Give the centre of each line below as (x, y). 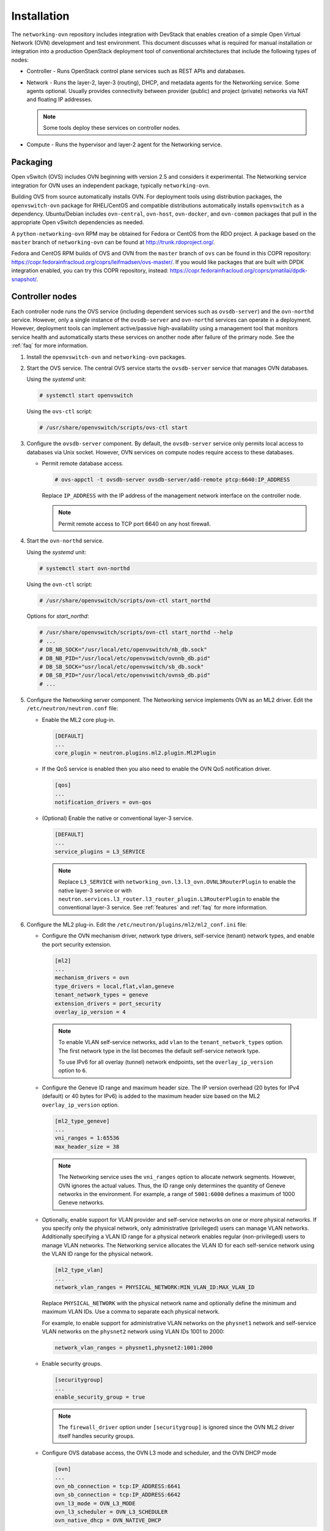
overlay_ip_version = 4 (90, 1012)
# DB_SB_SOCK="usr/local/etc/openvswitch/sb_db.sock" (122, 667)
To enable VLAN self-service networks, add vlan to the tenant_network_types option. (171, 1042)
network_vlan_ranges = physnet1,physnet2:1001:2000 (134, 1348)
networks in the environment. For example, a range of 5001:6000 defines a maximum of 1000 (177, 1194)
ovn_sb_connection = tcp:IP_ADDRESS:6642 (118, 1495)
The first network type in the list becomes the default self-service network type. (159, 1051)
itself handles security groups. (97, 1435)
